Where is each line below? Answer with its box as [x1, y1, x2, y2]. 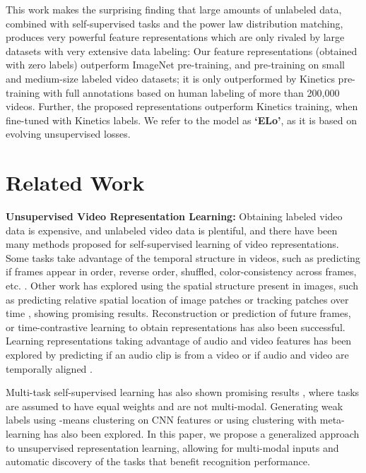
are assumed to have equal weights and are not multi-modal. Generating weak [6, 398, 343, 413]
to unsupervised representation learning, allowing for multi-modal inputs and [6, 440, 339, 455]
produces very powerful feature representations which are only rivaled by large [6, 30, 345, 44]
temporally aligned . [6, 361, 93, 376]
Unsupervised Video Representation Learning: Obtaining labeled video [6, 209, 343, 224]
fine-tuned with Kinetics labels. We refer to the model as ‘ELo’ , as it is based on [6, 112, 358, 127]
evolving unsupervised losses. [6, 126, 131, 141]
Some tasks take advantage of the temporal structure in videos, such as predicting [6, 250, 360, 265]
